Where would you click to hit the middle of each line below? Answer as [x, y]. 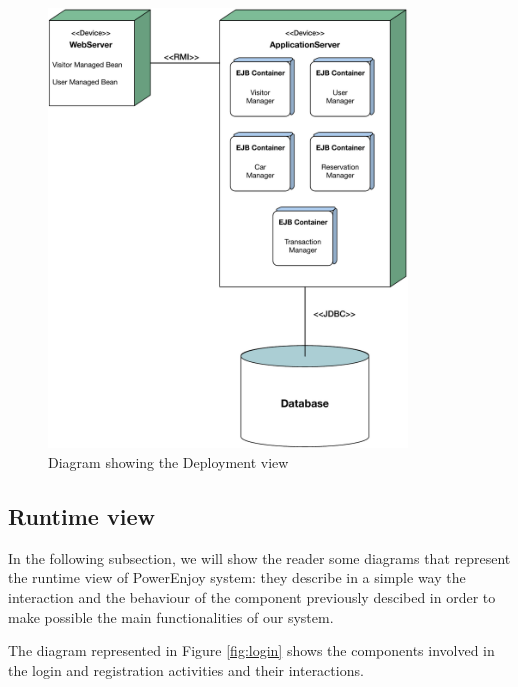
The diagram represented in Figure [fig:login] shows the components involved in [251, 650]
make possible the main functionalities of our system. [171, 616]
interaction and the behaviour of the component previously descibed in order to [252, 596]
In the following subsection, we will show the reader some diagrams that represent [259, 557]
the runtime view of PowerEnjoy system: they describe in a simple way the [237, 577]
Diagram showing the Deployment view [168, 461]
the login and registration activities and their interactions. [186, 669]
